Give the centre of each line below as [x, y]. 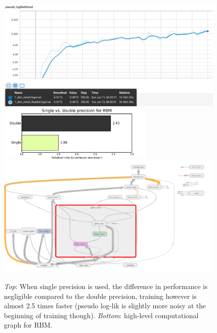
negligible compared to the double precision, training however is [100, 296]
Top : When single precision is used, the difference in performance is [106, 286]
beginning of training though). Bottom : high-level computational [101, 315]
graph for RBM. [28, 325]
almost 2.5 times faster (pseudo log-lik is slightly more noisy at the [105, 306]
